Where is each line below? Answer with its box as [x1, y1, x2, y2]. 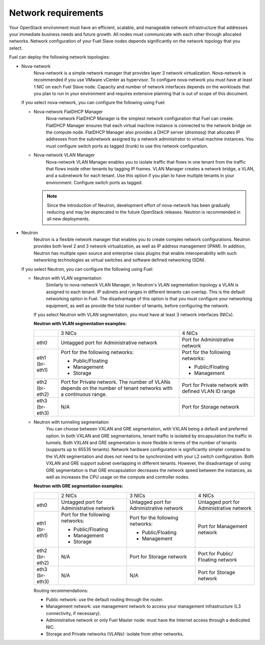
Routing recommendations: [33, 588, 88, 593]
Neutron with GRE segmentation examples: [33, 483, 124, 489]
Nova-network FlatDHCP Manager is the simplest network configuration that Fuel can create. [46, 115, 234, 121]
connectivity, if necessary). [46, 610, 101, 616]
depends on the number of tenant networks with [60, 385, 173, 392]
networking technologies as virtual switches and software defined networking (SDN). [33, 257, 206, 263]
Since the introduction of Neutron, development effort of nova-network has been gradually [47, 202, 230, 208]
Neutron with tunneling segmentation [33, 419, 109, 425]
